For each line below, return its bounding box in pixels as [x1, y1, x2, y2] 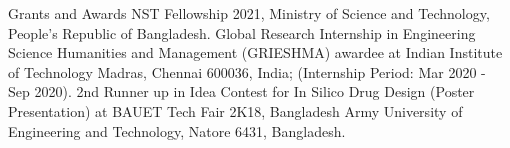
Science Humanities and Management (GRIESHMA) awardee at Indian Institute [8, 42, 503, 63]
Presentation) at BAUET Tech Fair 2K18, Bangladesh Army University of [8, 100, 463, 121]
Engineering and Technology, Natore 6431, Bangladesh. [8, 120, 346, 141]
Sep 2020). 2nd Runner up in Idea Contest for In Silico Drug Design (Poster [8, 81, 475, 102]
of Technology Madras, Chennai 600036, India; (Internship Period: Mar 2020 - [8, 61, 486, 82]
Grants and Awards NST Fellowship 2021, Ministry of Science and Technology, [8, 3, 490, 23]
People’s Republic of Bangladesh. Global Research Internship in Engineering [8, 22, 476, 43]
